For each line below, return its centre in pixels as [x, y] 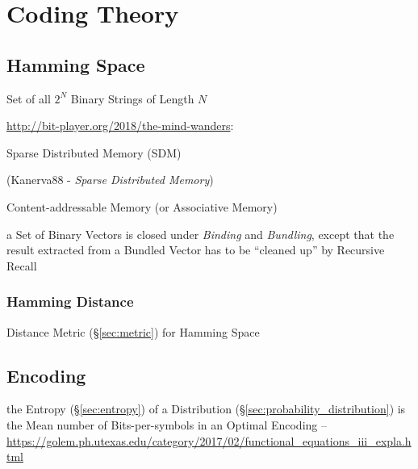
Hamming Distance [70, 301]
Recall [22, 265]
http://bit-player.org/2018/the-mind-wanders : [120, 126]
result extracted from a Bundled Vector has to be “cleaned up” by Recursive [196, 250]
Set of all [29, 98]
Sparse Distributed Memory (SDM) [94, 152]
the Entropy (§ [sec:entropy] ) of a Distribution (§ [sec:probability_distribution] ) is [206, 409]
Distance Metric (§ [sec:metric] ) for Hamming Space [133, 331]
